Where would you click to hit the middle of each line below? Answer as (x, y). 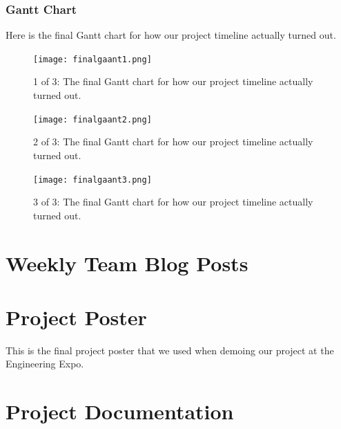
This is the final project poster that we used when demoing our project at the (170, 350)
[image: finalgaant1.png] (92, 59)
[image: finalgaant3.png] (92, 180)
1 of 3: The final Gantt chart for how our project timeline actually (173, 81)
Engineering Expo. (45, 364)
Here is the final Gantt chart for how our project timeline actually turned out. (171, 35)
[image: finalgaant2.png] (92, 119)
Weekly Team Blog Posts (127, 263)
